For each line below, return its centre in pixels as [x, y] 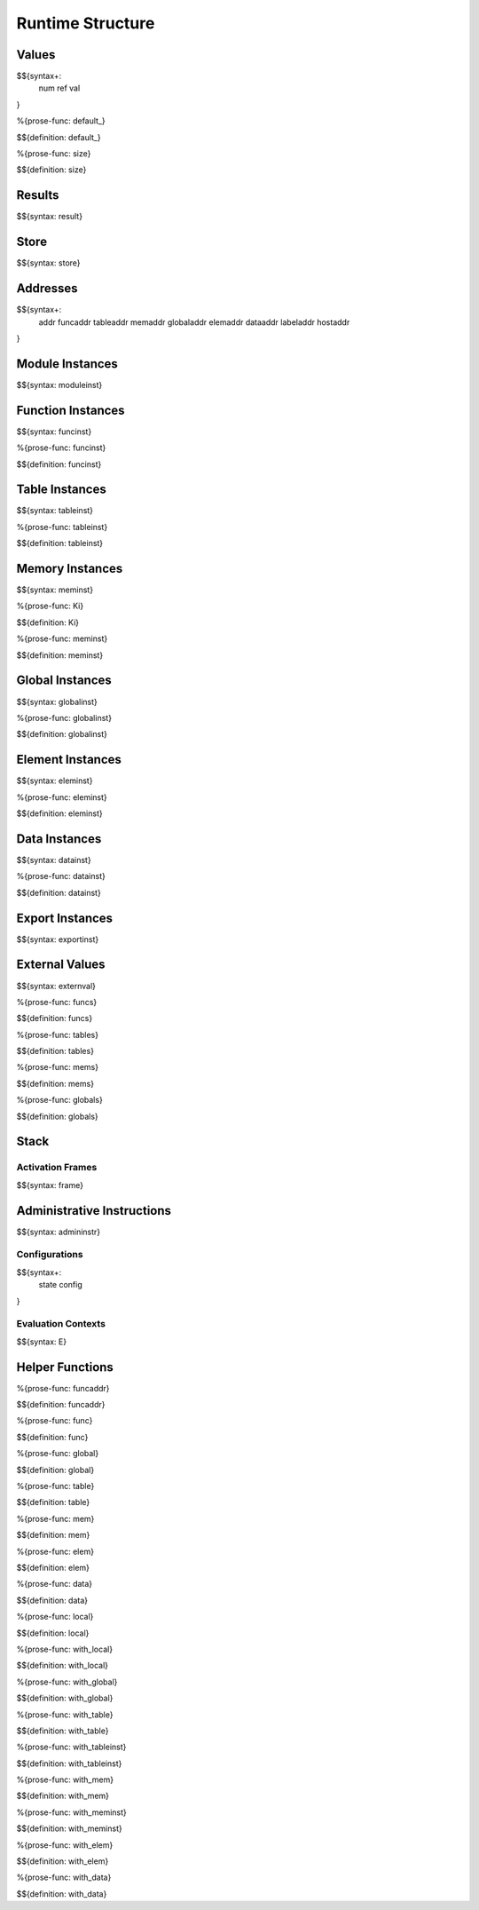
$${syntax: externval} [56, 986]
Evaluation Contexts [61, 1324]
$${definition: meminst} [60, 655]
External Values [61, 965]
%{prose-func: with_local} [65, 1649]
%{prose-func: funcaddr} [63, 1388]
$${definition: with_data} [62, 1894]
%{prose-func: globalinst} [64, 717]
